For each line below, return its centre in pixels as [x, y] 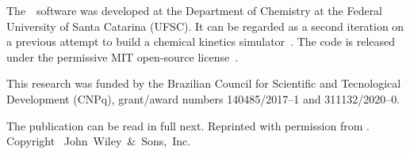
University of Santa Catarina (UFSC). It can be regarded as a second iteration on [205, 26]
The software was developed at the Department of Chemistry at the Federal [195, 10]
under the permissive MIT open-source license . [123, 56]
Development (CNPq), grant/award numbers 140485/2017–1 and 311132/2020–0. [203, 98]
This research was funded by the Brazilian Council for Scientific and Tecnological [204, 83]
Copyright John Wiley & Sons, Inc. [99, 141]
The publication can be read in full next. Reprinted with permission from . [188, 125]
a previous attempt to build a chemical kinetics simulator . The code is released [201, 41]
